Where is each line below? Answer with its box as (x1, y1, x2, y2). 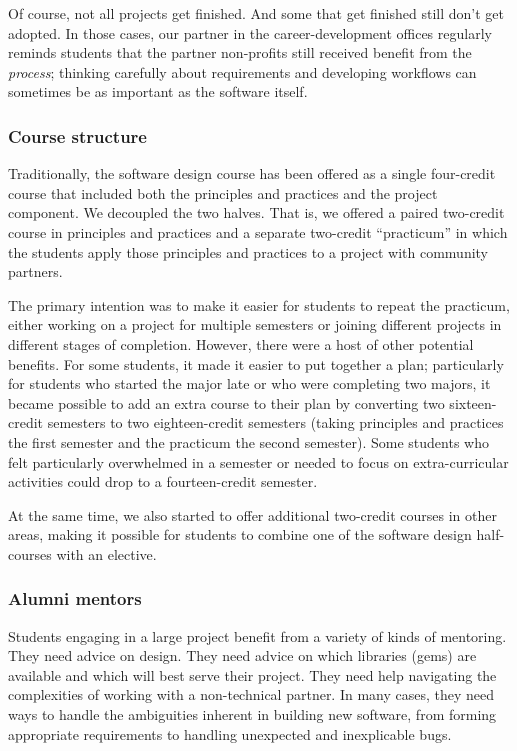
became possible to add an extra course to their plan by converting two (8, 392, 445, 413)
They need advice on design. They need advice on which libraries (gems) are (8, 645, 477, 666)
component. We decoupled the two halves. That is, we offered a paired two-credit (8, 202, 505, 223)
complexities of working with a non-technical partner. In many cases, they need (8, 684, 495, 705)
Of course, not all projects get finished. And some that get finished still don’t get (8, 3, 504, 23)
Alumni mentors (8, 586, 142, 611)
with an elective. (56, 543, 157, 564)
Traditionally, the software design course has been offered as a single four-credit (8, 163, 496, 184)
